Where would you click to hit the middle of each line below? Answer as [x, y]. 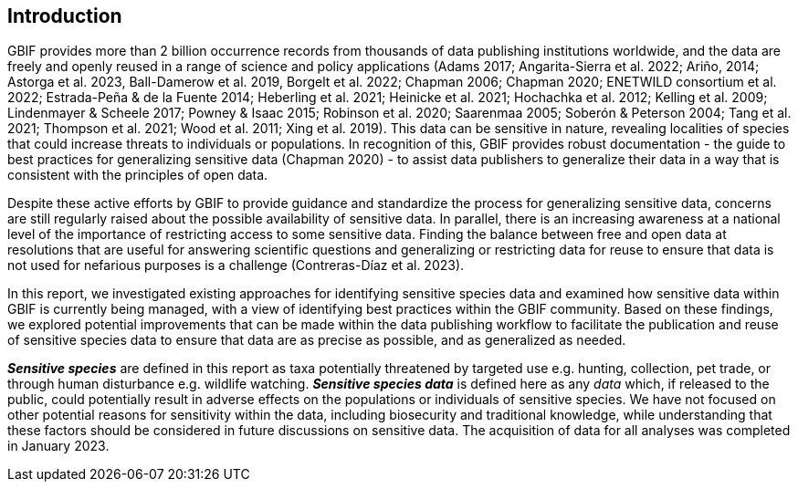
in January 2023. [58, 446]
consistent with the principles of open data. [138, 175]
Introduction [65, 16]
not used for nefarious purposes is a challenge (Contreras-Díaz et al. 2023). [236, 265]
